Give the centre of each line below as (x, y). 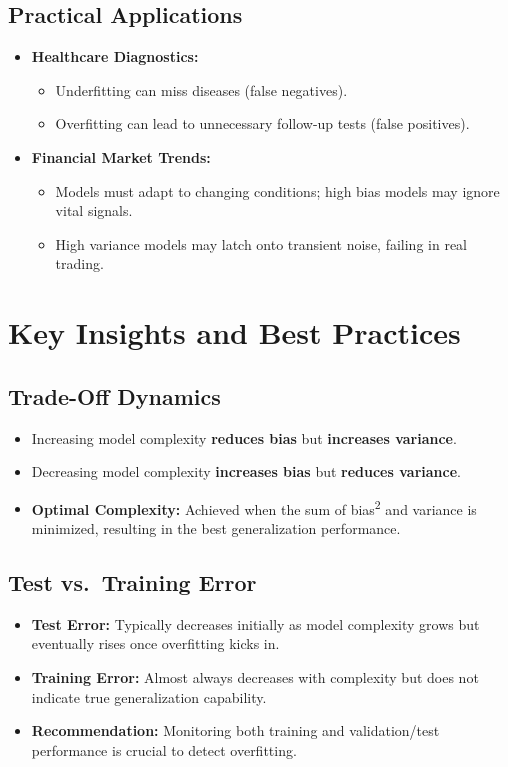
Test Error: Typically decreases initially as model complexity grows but (255, 623)
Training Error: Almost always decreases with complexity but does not (255, 676)
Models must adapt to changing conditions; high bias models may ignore (277, 190)
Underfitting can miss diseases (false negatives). (201, 89)
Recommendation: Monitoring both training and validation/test (235, 730)
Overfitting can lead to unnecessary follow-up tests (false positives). (262, 123)
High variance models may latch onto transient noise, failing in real (261, 243)
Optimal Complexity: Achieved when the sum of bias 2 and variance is (254, 507)
